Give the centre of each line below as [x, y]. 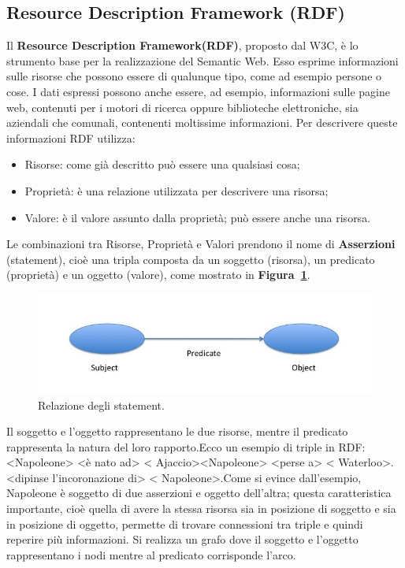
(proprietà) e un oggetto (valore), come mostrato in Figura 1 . [158, 275]
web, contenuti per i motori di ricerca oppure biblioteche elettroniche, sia [182, 107]
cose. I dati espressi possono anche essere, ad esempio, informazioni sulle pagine [198, 91]
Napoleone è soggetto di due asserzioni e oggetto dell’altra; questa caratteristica [199, 493]
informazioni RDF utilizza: [71, 137]
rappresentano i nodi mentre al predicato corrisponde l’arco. [151, 554]
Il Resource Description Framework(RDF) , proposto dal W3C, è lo [182, 45]
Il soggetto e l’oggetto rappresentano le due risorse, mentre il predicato [177, 431]
